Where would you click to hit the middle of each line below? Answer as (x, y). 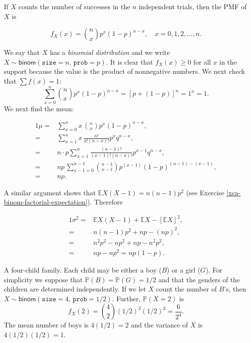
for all (202, 61)
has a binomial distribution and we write (110, 52)
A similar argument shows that (50, 192)
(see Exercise (205, 192)
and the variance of (159, 325)
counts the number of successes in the (74, 6)
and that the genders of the (199, 279)
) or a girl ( (184, 270)
